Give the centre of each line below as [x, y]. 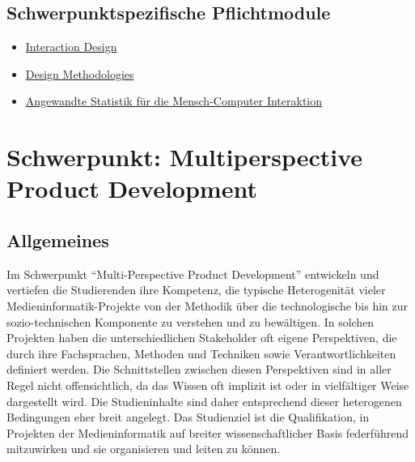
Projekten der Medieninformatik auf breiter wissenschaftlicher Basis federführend [207, 432]
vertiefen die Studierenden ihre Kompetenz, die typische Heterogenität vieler [196, 290]
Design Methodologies [80, 73]
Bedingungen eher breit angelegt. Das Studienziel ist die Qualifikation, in [188, 417]
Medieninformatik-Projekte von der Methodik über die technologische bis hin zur [207, 305]
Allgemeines [58, 240]
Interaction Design [71, 47]
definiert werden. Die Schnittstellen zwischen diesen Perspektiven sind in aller [199, 369]
